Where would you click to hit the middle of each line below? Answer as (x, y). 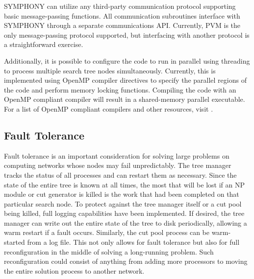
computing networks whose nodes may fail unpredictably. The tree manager (118, 165)
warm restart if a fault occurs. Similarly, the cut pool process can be (107, 232)
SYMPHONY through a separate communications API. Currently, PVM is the (122, 25)
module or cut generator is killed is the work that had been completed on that (122, 194)
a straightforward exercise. (44, 44)
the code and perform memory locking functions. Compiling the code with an (120, 89)
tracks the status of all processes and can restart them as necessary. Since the (120, 174)
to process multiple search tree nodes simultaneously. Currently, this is (110, 70)
